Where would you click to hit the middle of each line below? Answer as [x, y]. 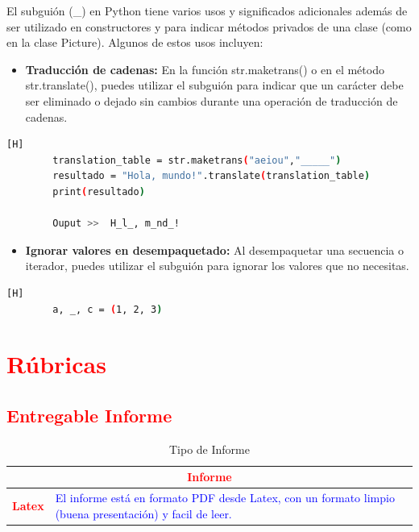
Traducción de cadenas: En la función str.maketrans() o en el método [205, 69]
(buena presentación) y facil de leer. [143, 513]
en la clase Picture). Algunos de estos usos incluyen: [135, 42]
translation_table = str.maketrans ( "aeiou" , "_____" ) [197, 160]
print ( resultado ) [99, 191]
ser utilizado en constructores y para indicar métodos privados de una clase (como [209, 26]
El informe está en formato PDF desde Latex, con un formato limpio [225, 498]
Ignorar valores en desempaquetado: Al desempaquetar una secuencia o [215, 249]
